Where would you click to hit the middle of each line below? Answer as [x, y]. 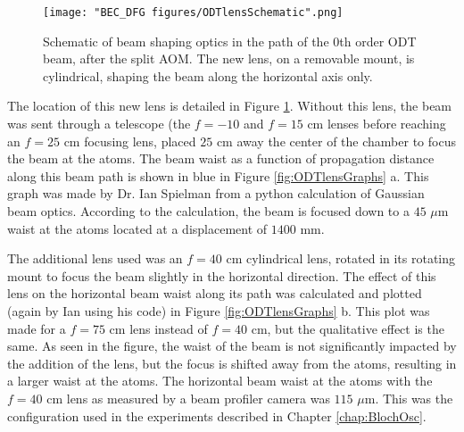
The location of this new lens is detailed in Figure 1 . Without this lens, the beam [230, 106]
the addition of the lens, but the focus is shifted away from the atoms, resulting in [232, 363]
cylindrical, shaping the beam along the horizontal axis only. [208, 75]
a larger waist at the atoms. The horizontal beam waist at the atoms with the [220, 381]
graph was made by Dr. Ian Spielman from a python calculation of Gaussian [216, 193]
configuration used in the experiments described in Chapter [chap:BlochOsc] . [217, 415]
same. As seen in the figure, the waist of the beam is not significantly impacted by [232, 346]
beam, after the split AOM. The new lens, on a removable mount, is [229, 58]
